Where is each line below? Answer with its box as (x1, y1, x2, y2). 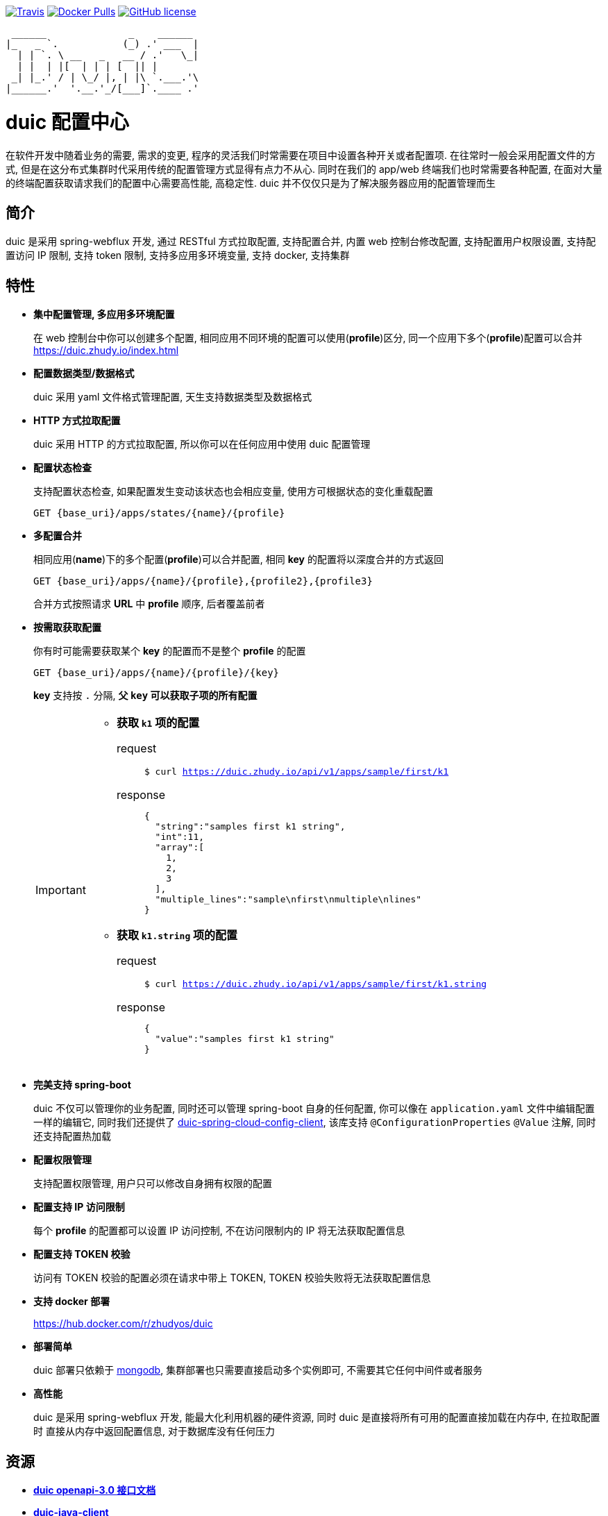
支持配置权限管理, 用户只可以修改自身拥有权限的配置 (33, 1177, 272, 1190)
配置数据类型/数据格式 (33, 367, 135, 380)
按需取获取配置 (33, 621, 101, 634)
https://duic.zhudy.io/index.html (33, 344, 179, 357)
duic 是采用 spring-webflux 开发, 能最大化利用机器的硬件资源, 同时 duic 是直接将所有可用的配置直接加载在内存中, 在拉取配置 (33, 1411, 600, 1424)
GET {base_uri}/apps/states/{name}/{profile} (33, 507, 285, 519)
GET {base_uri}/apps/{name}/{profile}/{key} (33, 667, 280, 679)
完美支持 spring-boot (33, 1079, 131, 1091)
